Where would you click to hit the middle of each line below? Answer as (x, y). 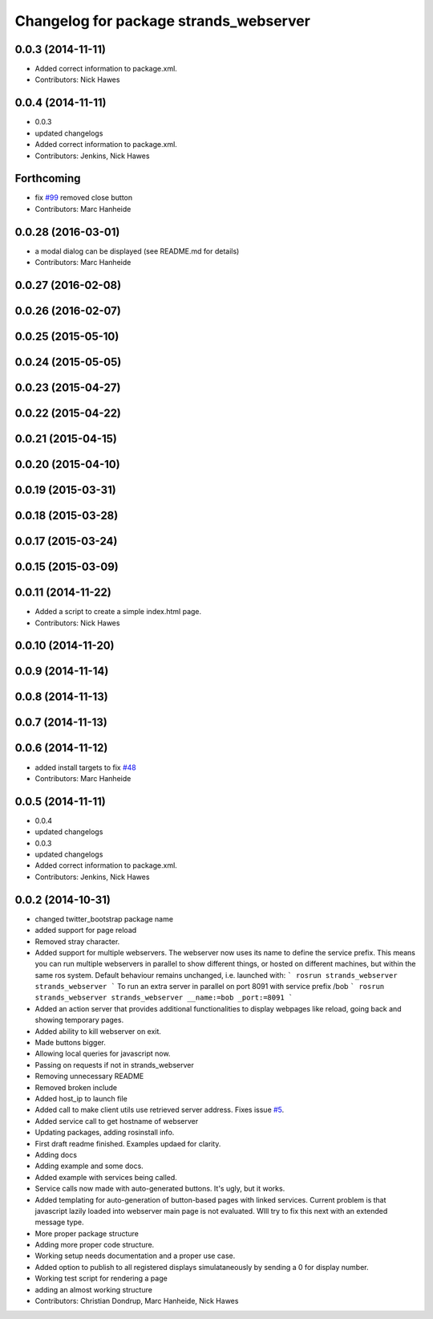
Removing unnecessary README (89, 1077)
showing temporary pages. (79, 1020)
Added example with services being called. (106, 1177)
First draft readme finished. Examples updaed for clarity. (128, 1143)
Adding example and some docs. (89, 1166)
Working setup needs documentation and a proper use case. (135, 1256)
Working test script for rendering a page (101, 1278)
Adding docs (56, 1154)
